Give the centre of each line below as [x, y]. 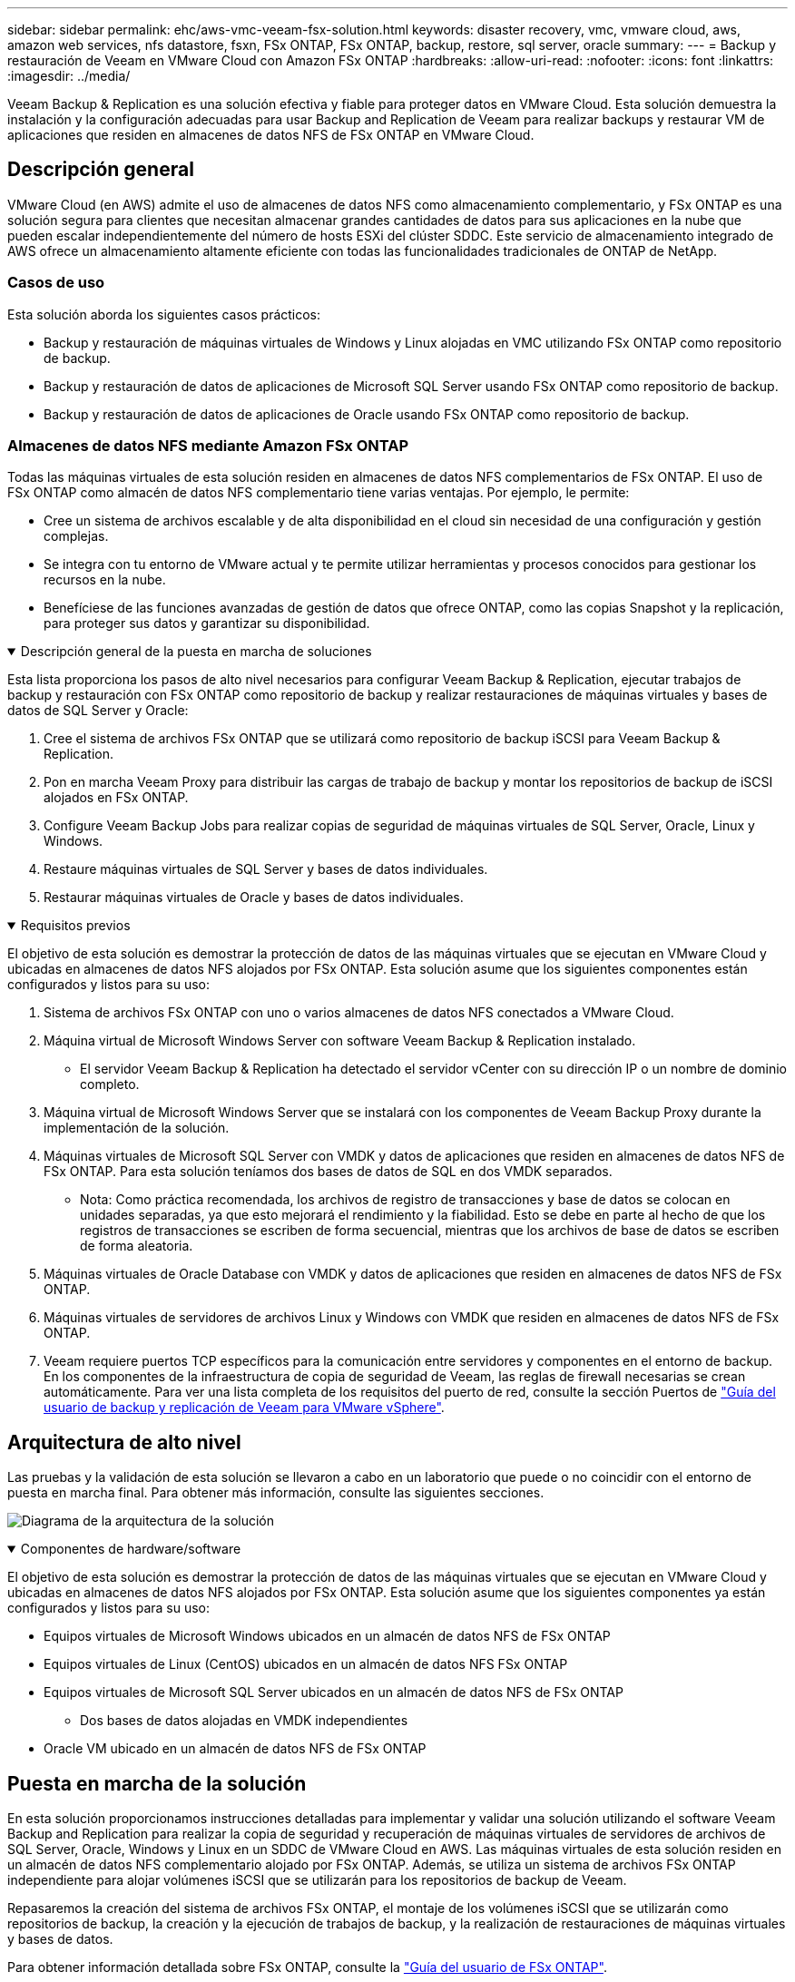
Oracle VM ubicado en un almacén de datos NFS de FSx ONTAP [235, 1749]
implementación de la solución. [137, 1128]
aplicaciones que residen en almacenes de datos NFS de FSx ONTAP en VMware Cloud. [271, 135]
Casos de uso [56, 283]
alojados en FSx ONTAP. [116, 798]
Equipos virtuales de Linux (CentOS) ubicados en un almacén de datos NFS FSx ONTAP [306, 1664]
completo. [110, 1084]
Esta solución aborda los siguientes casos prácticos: [164, 314]
